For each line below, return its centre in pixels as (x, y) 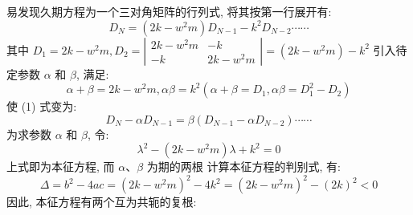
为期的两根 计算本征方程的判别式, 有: (243, 166)
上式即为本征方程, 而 (61, 166)
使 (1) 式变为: (42, 106)
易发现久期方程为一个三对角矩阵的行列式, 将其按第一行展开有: (169, 11)
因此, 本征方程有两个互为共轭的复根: (102, 202)
